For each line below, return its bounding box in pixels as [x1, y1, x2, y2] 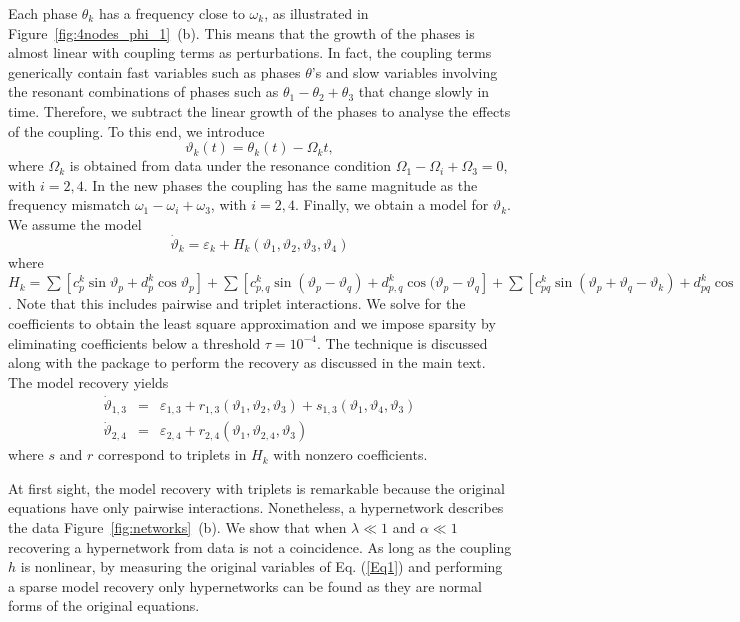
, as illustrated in [264, 3, 369, 23]
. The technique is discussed [316, 332, 488, 353]
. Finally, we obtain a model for [295, 194, 489, 215]
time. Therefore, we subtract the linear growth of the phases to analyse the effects [8, 100, 511, 121]
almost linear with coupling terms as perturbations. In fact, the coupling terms [8, 42, 492, 63]
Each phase [8, 3, 78, 23]
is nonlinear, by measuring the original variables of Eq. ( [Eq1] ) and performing [20, 556, 503, 577]
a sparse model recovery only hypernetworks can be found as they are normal [8, 575, 482, 596]
